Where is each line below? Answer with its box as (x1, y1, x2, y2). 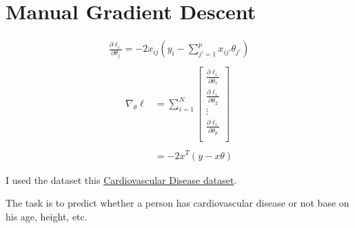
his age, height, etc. (6, 209, 88, 223)
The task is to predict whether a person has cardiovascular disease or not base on (6, 196, 349, 210)
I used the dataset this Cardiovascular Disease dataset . (6, 172, 237, 187)
